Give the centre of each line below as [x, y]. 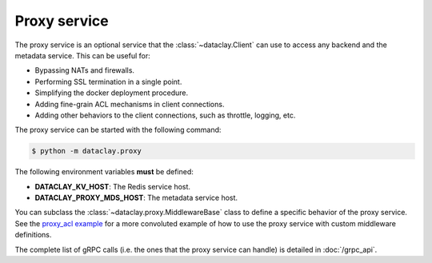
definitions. [33, 235]
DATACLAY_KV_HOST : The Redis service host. [113, 186]
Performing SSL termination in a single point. [108, 82]
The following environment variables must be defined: [104, 172]
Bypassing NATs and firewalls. [85, 70]
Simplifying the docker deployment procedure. [112, 93]
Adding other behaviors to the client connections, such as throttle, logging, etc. [165, 115]
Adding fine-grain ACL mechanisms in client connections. [130, 104]
